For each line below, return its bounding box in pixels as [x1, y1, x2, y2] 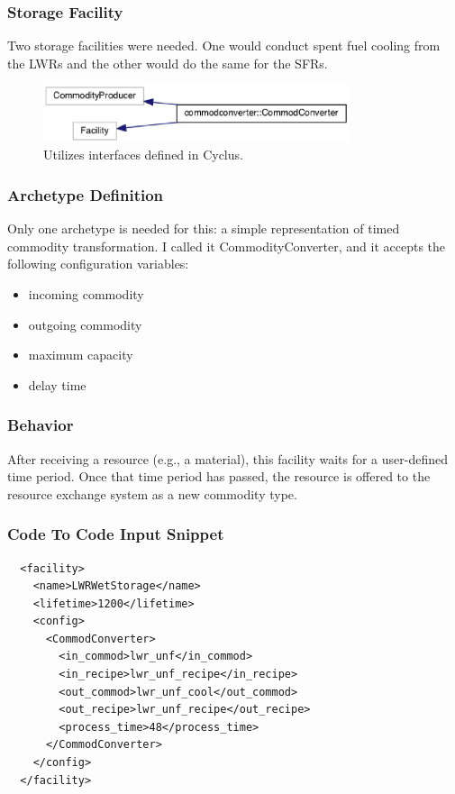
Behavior [7, 414, 74, 436]
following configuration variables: [7, 254, 189, 273]
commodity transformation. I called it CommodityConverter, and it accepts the [7, 236, 446, 255]
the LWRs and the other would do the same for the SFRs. [7, 53, 328, 72]
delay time [28, 375, 86, 394]
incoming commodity [28, 284, 144, 303]
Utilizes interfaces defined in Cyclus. [43, 145, 243, 164]
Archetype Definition [7, 183, 164, 205]
